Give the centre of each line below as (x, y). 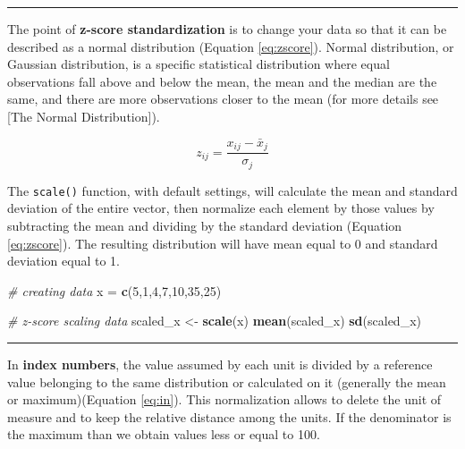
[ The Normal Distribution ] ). (84, 116)
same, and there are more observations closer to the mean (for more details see (223, 99)
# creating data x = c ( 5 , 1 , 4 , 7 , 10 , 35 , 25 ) (114, 290)
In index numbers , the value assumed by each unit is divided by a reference (220, 364)
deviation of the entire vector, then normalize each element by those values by (221, 208)
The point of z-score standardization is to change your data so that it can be (227, 29)
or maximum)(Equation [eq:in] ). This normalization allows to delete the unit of (224, 399)
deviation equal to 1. (64, 261)
